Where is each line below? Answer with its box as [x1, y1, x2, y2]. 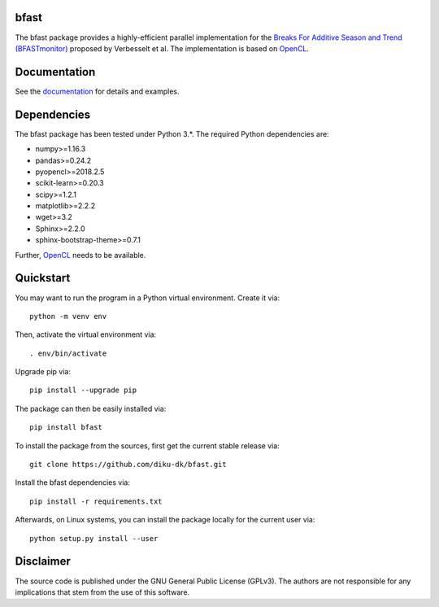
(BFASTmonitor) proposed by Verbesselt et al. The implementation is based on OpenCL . [15, 43, 309, 53]
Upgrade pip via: [15, 367, 72, 377]
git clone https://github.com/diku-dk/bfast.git [29, 460, 227, 469]
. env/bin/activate [29, 348, 107, 358]
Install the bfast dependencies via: [15, 478, 130, 487]
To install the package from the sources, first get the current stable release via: [15, 440, 280, 451]
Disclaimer [15, 554, 71, 569]
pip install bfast [29, 423, 103, 432]
